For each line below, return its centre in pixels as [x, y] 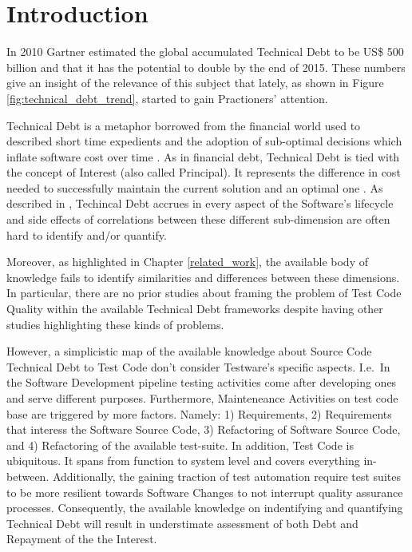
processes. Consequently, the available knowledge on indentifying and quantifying [205, 508]
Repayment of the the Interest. [82, 539]
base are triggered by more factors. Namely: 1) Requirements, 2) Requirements [199, 413]
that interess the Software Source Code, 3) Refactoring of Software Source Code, [204, 429]
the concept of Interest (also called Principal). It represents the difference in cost [204, 172]
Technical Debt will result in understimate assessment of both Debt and [182, 523]
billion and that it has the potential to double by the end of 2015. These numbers [206, 67]
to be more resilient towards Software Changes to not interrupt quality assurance [205, 492]
